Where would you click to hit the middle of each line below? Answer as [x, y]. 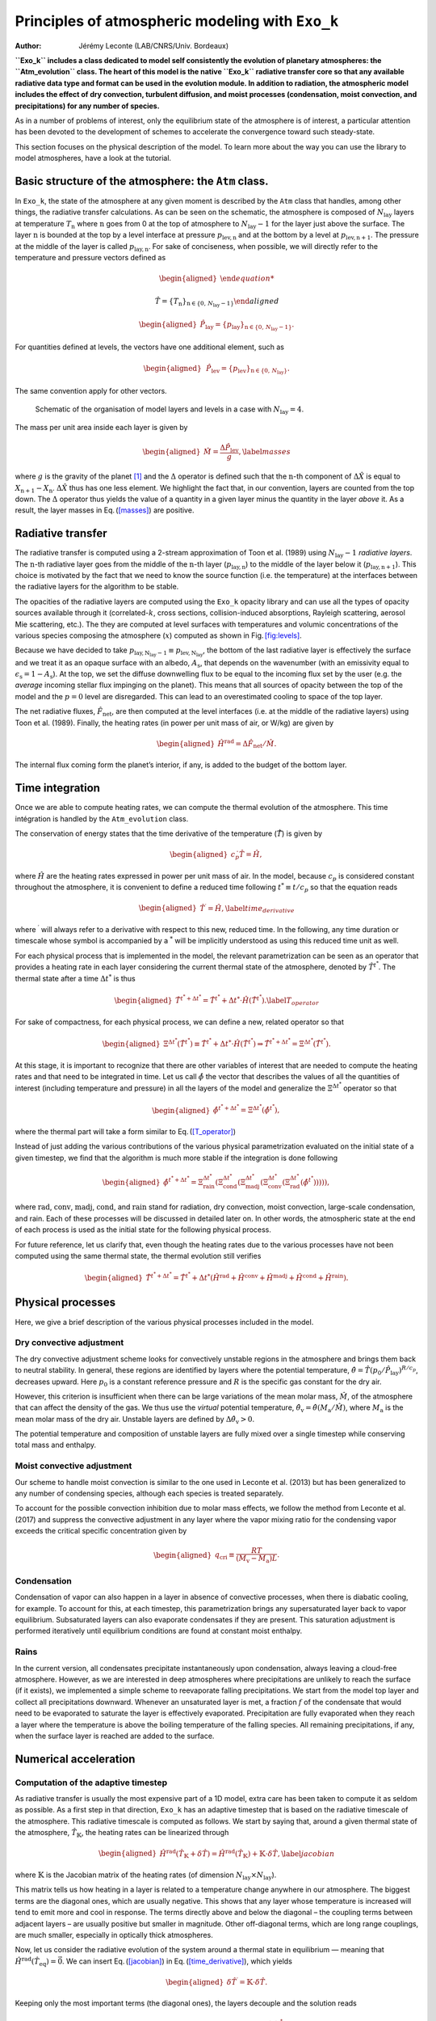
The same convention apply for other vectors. [91, 390]
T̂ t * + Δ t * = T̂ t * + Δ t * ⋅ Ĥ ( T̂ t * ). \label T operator [247, 1000]
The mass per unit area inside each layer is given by [101, 428]
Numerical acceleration [75, 1759]
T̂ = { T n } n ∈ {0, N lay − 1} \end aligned [217, 302]
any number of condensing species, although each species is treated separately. [149, 1493]
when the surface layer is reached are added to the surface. [115, 1736]
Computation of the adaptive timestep [91, 1783]
